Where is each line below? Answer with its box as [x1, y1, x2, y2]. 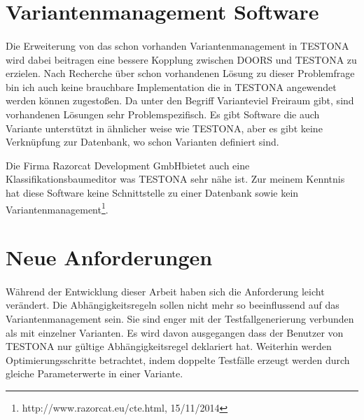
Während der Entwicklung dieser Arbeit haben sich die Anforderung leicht [6, 283, 325, 298]
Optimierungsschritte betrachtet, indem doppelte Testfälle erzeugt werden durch [6, 352, 350, 367]
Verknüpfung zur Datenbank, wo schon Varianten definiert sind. [6, 134, 279, 149]
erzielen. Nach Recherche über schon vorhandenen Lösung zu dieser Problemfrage [6, 66, 355, 80]
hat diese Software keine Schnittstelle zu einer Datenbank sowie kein [6, 185, 299, 199]
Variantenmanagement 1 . [6, 199, 108, 216]
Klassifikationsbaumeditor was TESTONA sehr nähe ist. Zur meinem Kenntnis [6, 171, 345, 186]
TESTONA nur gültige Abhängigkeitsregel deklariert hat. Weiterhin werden [6, 339, 332, 353]
